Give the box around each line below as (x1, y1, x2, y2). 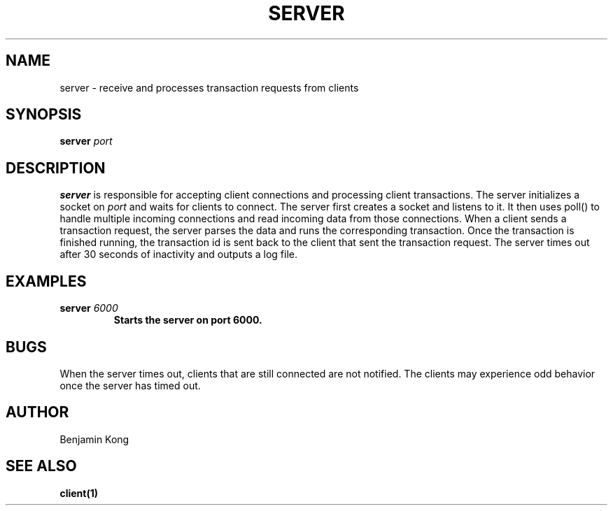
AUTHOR (6, 403, 69, 422)
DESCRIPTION (6, 159, 106, 177)
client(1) (59, 487, 98, 499)
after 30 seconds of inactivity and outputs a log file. (59, 248, 298, 261)
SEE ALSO (6, 457, 77, 475)
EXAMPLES (6, 272, 87, 290)
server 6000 (59, 302, 118, 315)
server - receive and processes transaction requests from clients (59, 81, 359, 94)
